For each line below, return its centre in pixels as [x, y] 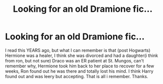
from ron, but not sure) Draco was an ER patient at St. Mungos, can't [75, 60]
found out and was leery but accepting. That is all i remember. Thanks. [77, 76]
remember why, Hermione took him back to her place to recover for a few [80, 66]
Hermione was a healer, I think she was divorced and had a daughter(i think [82, 56]
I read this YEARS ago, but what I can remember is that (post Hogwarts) [78, 50]
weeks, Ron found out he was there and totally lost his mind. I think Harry [79, 71]
